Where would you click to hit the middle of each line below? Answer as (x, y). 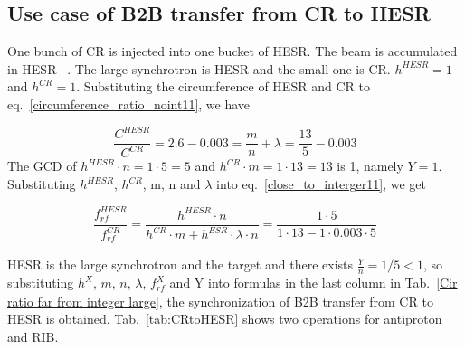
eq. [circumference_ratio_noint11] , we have (129, 104)
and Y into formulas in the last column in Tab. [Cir (313, 283)
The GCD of (42, 166)
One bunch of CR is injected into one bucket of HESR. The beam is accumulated (232, 51)
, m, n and (171, 184)
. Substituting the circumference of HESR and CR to (223, 86)
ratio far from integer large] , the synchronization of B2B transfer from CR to (220, 301)
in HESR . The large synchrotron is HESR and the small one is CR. (199, 68)
